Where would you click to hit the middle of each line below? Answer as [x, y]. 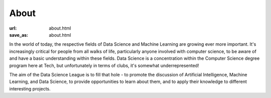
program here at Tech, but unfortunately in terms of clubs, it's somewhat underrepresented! [104, 65]
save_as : [19, 35]
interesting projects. [30, 88]
